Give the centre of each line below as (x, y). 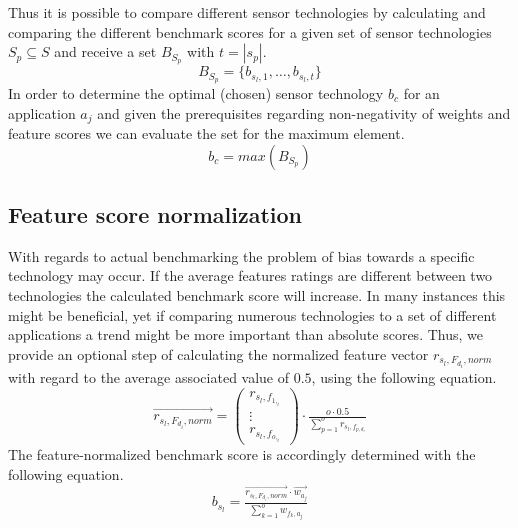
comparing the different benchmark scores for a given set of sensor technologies (250, 31)
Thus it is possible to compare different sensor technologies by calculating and (247, 12)
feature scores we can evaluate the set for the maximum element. (206, 132)
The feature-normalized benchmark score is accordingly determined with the (242, 454)
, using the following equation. (404, 377)
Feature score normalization (155, 213)
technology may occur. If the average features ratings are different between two (250, 275)
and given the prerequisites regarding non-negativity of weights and (304, 112)
